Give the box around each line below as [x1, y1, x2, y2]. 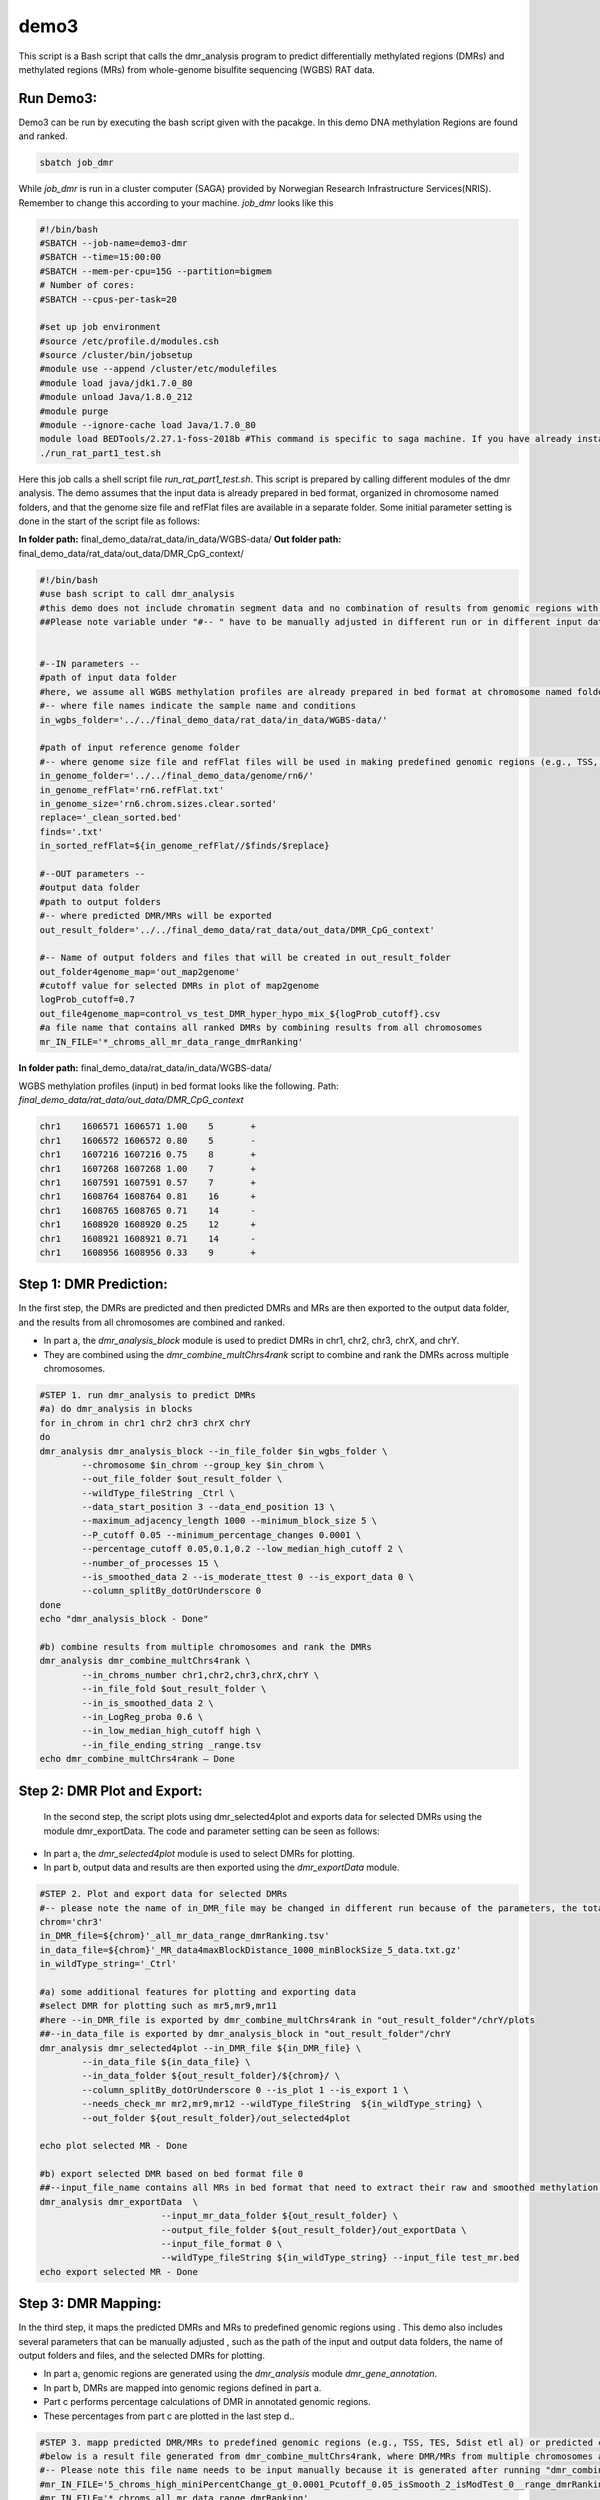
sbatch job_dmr [39, 157, 114, 169]
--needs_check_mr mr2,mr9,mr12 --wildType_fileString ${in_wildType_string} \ [81, 2098, 483, 2110]
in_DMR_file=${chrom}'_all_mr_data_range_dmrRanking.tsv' [39, 1930, 330, 1942]
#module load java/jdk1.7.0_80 [39, 377, 194, 389]
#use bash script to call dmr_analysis [39, 588, 235, 600]
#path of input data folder [39, 672, 177, 684]
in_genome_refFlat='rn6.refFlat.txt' [39, 784, 225, 795]
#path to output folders [39, 896, 162, 907]
